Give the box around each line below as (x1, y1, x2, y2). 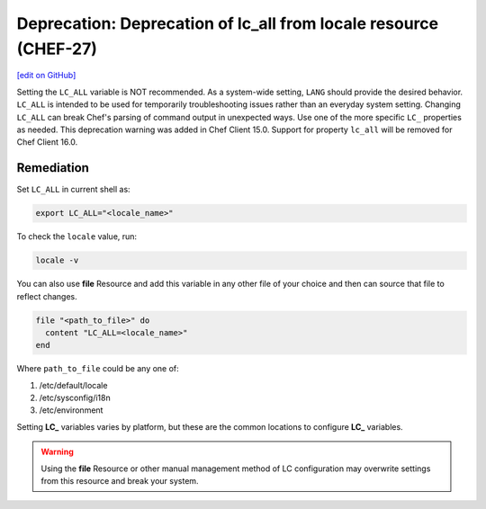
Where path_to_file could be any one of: (16, 363, 179, 374)
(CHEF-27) (16, 39, 98, 58)
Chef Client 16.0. (16, 137, 78, 147)
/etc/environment (39, 405, 103, 415)
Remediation (16, 160, 90, 175)
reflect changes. (16, 290, 78, 301)
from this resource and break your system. (40, 476, 199, 487)
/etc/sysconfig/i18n (39, 392, 112, 404)
